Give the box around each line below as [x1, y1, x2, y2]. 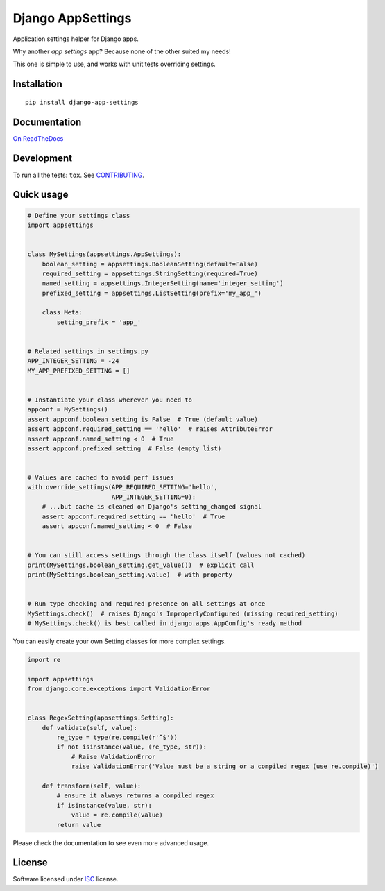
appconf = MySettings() [27, 406, 109, 414]
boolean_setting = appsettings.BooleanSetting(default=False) [42, 260, 258, 268]
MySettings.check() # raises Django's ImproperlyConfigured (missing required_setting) [27, 609, 339, 618]
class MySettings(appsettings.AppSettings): [27, 251, 182, 258]
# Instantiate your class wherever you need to [27, 396, 192, 404]
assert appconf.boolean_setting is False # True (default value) [27, 415, 258, 423]
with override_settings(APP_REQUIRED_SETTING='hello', [27, 483, 218, 491]
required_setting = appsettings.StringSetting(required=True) [42, 269, 258, 278]
